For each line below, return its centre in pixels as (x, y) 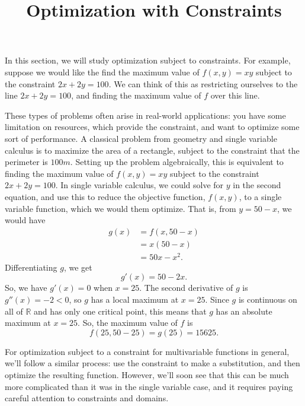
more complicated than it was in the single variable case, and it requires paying (149, 386)
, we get (78, 267)
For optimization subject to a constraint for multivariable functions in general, (147, 351)
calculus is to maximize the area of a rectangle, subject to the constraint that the (152, 150)
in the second (257, 185)
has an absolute (244, 311)
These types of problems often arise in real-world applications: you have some (145, 115)
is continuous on (268, 299)
